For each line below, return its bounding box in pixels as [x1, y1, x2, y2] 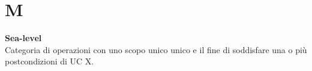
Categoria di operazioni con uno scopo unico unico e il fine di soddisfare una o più [5, 43, 307, 55]
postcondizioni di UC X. [5, 55, 94, 67]
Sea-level [5, 32, 42, 44]
